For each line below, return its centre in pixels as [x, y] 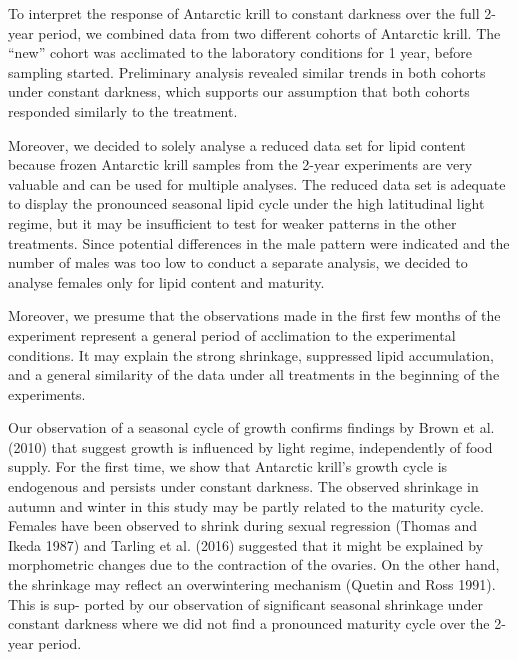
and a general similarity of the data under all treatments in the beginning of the [254, 374]
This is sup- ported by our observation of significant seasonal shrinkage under [245, 603]
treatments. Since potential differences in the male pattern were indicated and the [259, 242]
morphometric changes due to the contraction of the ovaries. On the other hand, [254, 564]
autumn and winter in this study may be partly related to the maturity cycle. [246, 505]
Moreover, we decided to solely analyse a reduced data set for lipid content [237, 144]
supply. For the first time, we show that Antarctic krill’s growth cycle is [228, 466]
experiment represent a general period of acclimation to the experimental [232, 334]
